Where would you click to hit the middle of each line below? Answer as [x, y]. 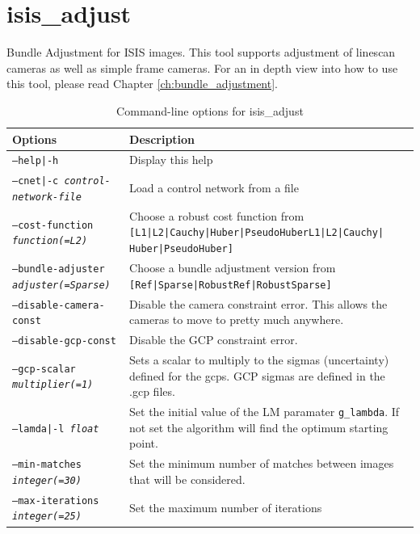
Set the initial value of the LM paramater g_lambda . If [265, 412]
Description [162, 139]
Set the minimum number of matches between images [262, 463]
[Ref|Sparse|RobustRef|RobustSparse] [231, 285]
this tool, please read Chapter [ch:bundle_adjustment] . [142, 84]
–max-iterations [56, 500]
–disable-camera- [59, 305]
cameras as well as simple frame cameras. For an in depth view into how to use [202, 67]
